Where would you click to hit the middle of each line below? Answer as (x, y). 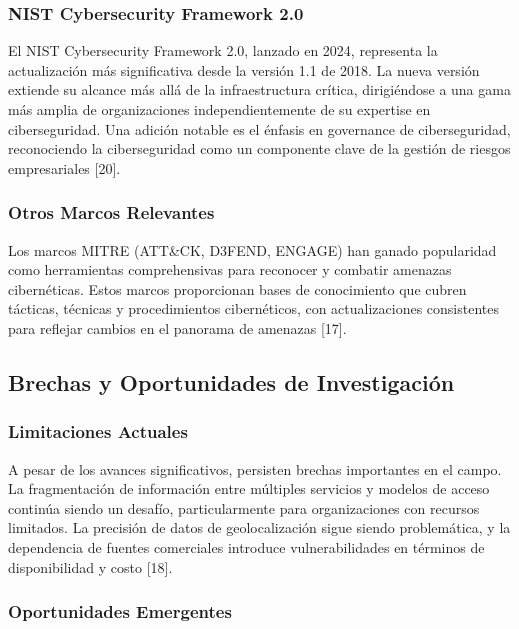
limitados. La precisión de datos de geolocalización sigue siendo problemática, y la (259, 527)
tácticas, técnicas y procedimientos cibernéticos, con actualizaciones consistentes (254, 308)
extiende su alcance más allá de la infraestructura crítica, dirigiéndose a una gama (259, 89)
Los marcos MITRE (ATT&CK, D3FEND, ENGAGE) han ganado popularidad (252, 249)
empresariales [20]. (64, 167)
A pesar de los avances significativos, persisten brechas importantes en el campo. (255, 468)
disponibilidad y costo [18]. (90, 566)
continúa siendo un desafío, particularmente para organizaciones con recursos (244, 507)
